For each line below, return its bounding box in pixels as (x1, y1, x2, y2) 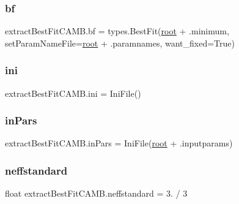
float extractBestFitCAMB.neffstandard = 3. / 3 (5, 187, 188, 200)
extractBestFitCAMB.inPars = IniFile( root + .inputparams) (5, 137, 233, 149)
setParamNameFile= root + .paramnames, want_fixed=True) (5, 36, 235, 49)
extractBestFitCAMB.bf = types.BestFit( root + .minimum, (5, 25, 229, 37)
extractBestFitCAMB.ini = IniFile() (5, 86, 141, 99)
